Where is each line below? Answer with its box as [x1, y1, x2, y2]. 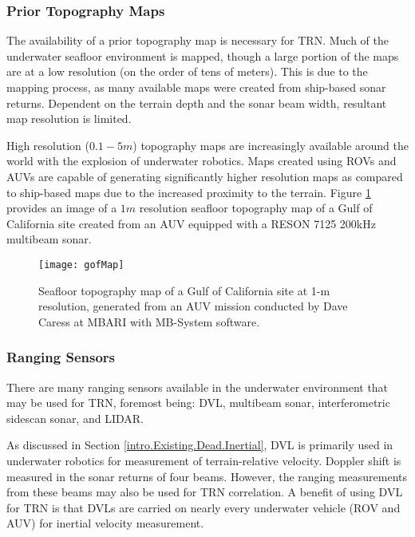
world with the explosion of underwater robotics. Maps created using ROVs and [6, 152, 397, 169]
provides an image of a [6, 199, 117, 216]
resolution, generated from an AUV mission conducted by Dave [38, 298, 348, 314]
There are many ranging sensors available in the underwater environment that [6, 378, 389, 395]
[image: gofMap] [38, 259, 125, 270]
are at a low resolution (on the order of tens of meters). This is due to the [6, 63, 368, 80]
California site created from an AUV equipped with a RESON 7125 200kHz [6, 215, 376, 231]
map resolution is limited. [6, 110, 132, 127]
